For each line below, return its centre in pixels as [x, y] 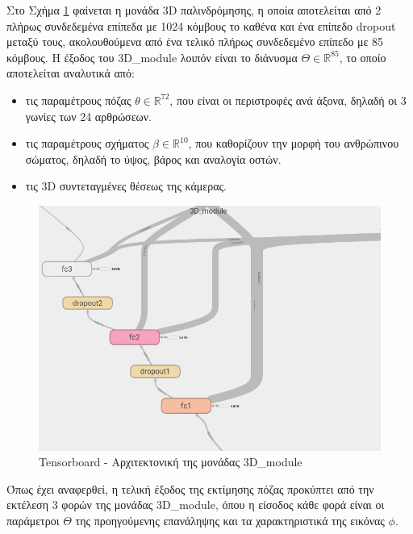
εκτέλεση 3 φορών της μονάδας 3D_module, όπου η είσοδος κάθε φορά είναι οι [196, 505]
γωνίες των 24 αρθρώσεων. [88, 116]
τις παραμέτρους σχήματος [87, 143]
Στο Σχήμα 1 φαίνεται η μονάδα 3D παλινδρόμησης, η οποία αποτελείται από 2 [194, 10]
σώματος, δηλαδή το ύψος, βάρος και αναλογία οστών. [153, 159]
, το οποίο [363, 57]
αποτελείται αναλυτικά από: [71, 73]
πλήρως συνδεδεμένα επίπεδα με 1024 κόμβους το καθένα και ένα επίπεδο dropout [201, 25]
